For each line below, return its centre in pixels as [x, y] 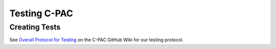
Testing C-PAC [41, 13]
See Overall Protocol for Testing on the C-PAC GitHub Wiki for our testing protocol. [97, 40]
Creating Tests [35, 27]
